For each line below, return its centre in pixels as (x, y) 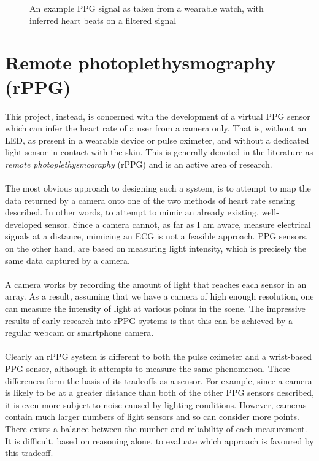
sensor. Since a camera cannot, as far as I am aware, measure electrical (178, 224)
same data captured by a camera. (67, 260)
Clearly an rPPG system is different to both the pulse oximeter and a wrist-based (159, 356)
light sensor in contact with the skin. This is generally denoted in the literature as (159, 152)
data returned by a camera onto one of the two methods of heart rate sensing (150, 200)
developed (24, 224)
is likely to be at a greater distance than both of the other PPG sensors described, (159, 393)
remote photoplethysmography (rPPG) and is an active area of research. (139, 164)
